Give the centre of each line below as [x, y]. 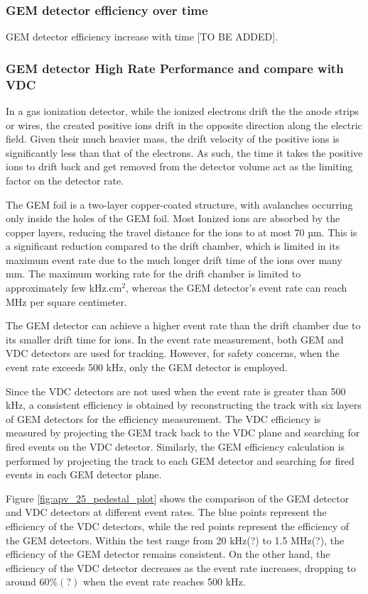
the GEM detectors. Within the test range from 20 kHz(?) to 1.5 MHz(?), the [175, 540]
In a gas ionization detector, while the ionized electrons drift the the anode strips [183, 110]
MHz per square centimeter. [66, 301]
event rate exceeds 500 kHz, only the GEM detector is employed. [147, 367]
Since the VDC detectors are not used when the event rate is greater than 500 [176, 391]
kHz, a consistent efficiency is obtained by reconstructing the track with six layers [184, 405]
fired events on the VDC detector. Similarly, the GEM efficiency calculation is [175, 447]
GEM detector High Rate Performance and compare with [175, 68]
